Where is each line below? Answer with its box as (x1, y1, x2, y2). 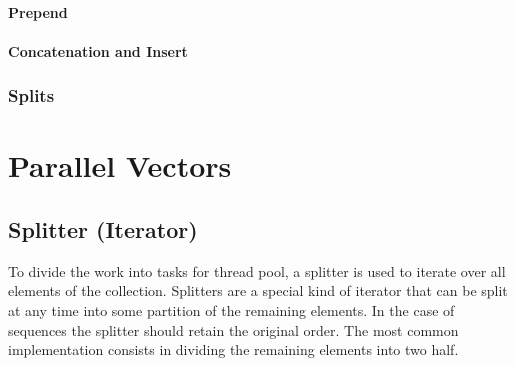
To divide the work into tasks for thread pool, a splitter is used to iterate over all (8, 260, 506, 281)
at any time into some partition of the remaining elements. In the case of (8, 299, 455, 320)
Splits (8, 83, 55, 108)
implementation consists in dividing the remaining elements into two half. (8, 339, 459, 360)
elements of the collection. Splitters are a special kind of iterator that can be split (8, 280, 508, 301)
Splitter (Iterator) (8, 213, 198, 244)
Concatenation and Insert (8, 40, 188, 61)
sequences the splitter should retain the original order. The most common (8, 319, 459, 340)
